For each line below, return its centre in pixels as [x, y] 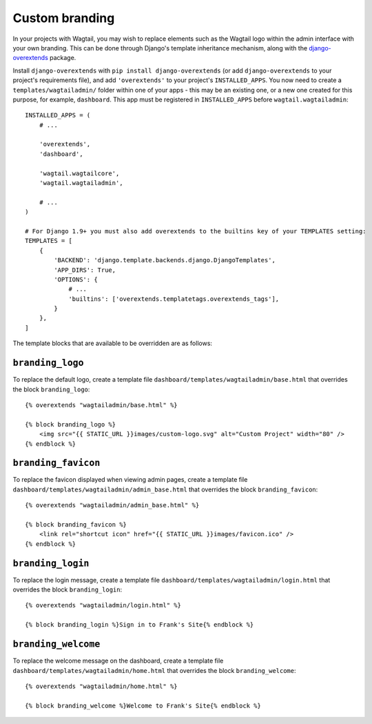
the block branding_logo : [51, 389]
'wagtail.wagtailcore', [79, 173]
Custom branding [64, 18]
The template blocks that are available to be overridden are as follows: [113, 343]
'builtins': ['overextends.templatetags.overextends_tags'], [174, 299]
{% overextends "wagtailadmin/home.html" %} [102, 686]
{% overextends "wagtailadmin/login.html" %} [103, 605]
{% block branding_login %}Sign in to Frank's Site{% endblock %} [139, 625]
